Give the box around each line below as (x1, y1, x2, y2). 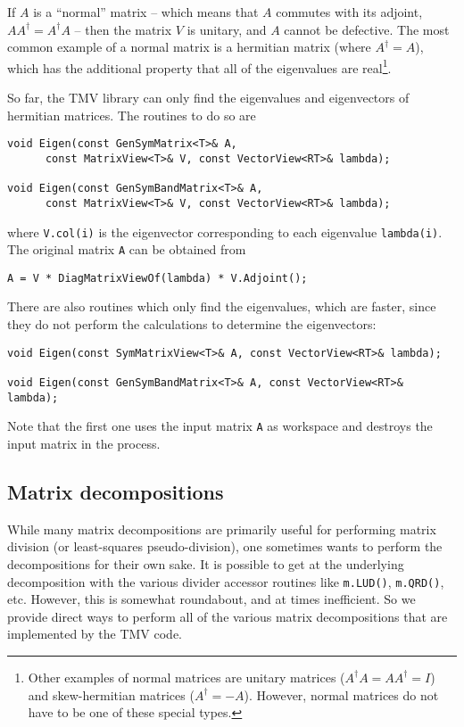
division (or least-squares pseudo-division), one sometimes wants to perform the (7, 537, 443, 556)
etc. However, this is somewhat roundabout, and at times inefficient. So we (7, 590, 416, 608)
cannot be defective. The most (284, 20, 450, 38)
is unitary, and (186, 20, 267, 38)
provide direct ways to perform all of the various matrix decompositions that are (7, 607, 448, 625)
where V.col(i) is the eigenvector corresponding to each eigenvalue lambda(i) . (7, 222, 443, 241)
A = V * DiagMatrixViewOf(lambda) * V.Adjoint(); (7, 271, 308, 285)
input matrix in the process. (7, 434, 161, 452)
